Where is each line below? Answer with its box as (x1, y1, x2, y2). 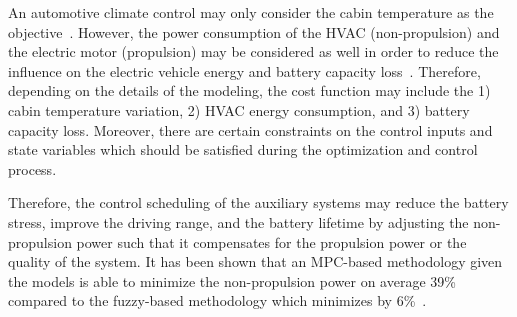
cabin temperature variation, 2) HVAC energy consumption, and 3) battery (8, 99, 470, 120)
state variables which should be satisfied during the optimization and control (8, 139, 478, 160)
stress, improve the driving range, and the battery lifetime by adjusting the (8, 211, 469, 232)
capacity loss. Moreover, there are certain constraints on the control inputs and (8, 119, 493, 140)
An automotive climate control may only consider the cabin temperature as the (8, 2, 494, 22)
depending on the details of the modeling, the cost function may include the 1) (8, 80, 491, 101)
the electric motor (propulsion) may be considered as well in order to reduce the (8, 41, 499, 62)
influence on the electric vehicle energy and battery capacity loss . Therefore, (8, 60, 481, 81)
